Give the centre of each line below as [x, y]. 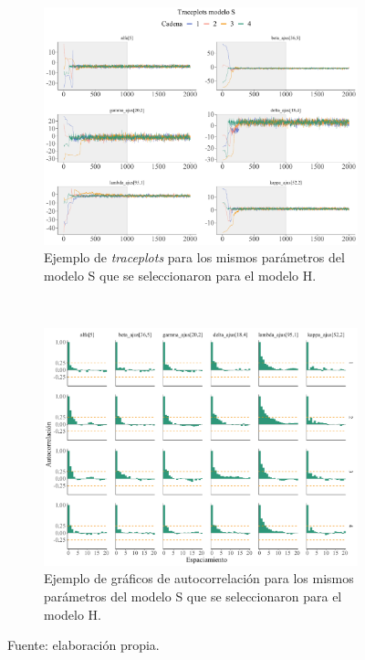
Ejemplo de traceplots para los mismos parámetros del [194, 257]
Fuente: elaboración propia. [83, 645]
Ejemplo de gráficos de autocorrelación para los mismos [199, 578]
